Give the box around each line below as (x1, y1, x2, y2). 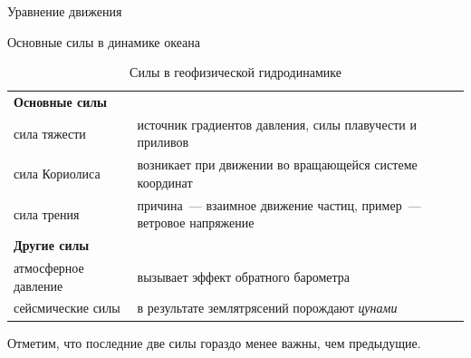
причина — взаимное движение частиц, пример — (137, 195, 421, 214)
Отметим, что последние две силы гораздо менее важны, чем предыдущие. (7, 333, 421, 352)
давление (14, 276, 63, 295)
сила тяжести (14, 123, 86, 142)
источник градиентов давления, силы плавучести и (137, 114, 417, 133)
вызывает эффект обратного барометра (137, 266, 351, 285)
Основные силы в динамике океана (7, 32, 200, 51)
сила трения (14, 204, 80, 223)
